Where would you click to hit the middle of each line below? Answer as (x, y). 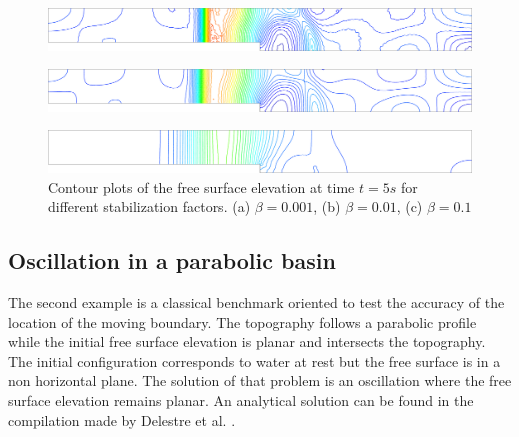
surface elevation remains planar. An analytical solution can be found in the (241, 400)
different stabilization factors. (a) (149, 206)
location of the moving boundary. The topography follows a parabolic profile (242, 321)
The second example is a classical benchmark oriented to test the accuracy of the (256, 302)
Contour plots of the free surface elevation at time (201, 186)
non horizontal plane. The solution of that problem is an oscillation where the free (260, 380)
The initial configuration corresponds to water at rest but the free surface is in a (254, 360)
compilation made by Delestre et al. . (122, 419)
